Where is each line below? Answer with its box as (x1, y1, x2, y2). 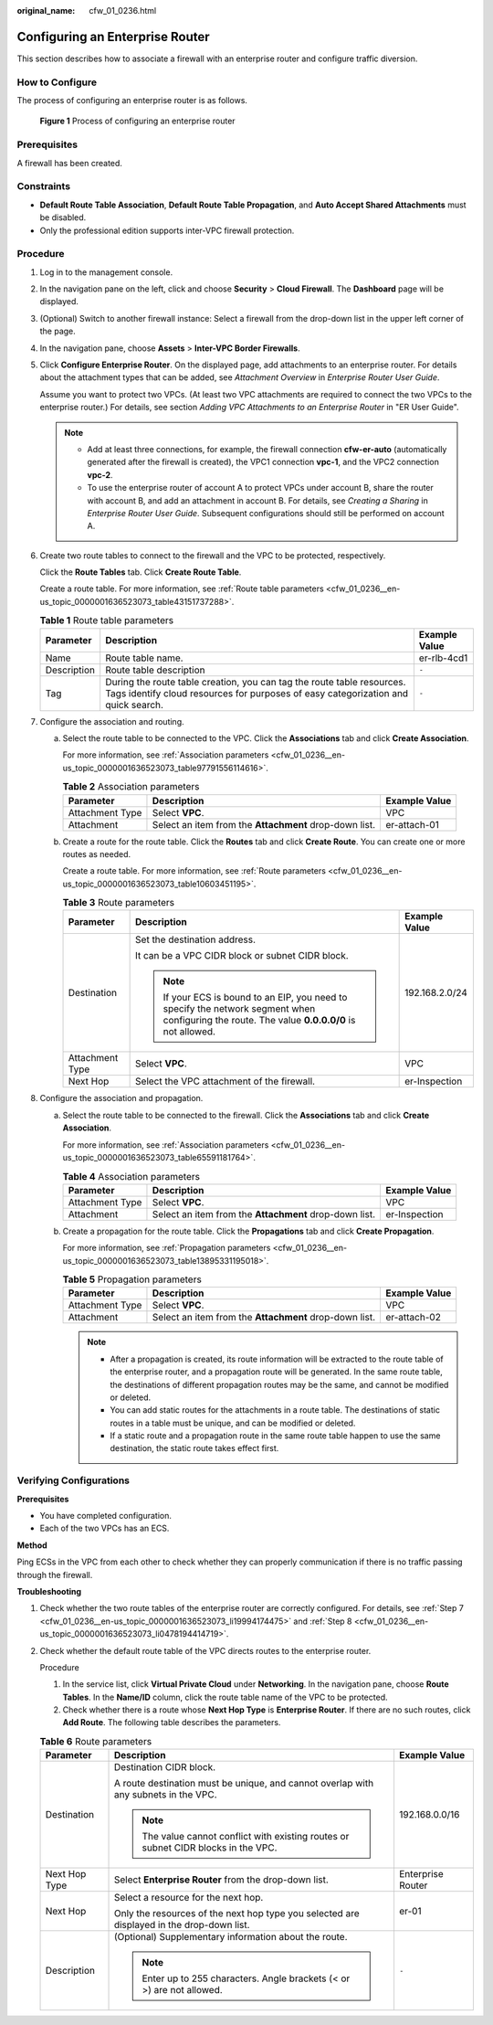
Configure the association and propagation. (39, 1093, 204, 1104)
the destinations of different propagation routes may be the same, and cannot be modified (110, 1379, 449, 1390)
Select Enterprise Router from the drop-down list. (113, 1873, 329, 1886)
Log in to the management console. (39, 266, 173, 278)
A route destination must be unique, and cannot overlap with (113, 1777, 374, 1790)
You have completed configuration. (39, 1511, 173, 1521)
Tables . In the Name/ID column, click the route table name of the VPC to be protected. (62, 1691, 388, 1702)
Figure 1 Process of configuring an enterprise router (39, 115, 236, 127)
